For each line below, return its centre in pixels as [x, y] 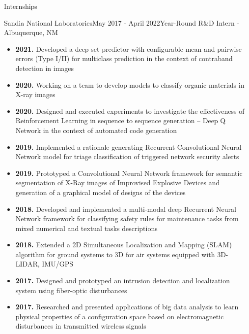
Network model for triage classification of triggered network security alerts [127, 156]
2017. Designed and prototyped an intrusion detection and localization [123, 281]
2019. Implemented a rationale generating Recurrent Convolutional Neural [128, 147]
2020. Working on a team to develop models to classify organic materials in [130, 84]
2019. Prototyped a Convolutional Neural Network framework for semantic [129, 173]
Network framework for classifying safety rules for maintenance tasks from [127, 218]
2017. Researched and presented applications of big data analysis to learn [127, 307]
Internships [21, 6]
